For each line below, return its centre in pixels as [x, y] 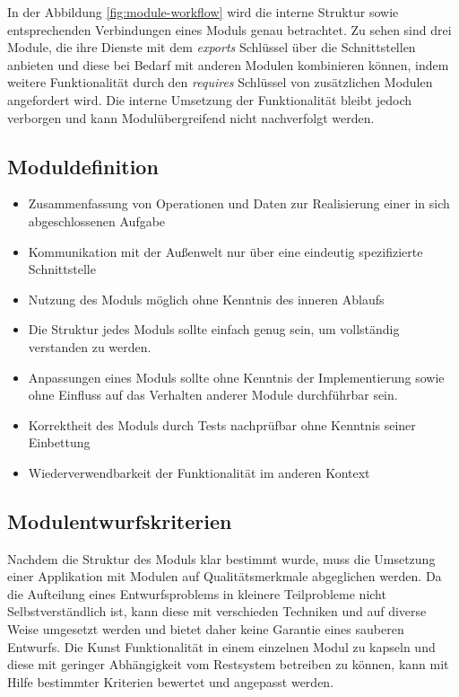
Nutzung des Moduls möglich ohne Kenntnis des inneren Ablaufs [206, 299]
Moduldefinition [83, 166]
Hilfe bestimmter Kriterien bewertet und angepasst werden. [171, 681]
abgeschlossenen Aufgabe [97, 221]
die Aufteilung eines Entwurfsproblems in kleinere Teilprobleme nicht [197, 593]
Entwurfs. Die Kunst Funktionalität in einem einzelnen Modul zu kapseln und [221, 646]
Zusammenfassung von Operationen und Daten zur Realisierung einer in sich [239, 203]
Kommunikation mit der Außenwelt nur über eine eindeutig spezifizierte [225, 251]
